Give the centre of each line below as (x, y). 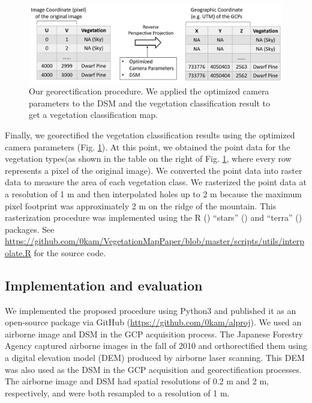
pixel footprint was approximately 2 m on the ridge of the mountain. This (141, 205)
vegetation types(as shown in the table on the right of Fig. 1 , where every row (148, 158)
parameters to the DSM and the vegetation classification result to (149, 103)
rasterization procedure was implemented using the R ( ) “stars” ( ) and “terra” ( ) (154, 217)
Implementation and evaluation (104, 285)
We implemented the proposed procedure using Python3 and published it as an (151, 310)
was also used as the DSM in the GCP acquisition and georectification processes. (153, 369)
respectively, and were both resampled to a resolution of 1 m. (117, 392)
